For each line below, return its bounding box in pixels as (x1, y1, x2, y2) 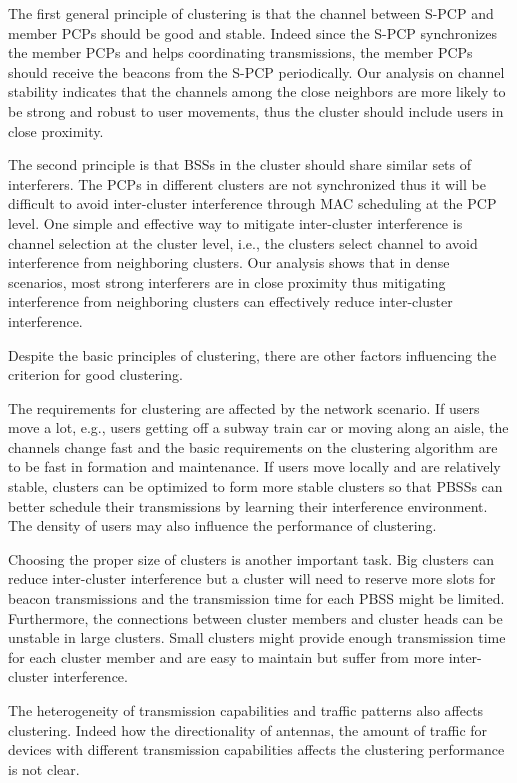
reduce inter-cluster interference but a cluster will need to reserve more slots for (8, 568, 496, 589)
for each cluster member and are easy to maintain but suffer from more (8, 646, 445, 667)
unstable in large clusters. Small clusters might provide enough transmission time (8, 627, 506, 648)
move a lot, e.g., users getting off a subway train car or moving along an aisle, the (8, 417, 509, 438)
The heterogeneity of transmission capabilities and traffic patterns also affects (8, 700, 484, 720)
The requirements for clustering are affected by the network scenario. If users (8, 397, 480, 418)
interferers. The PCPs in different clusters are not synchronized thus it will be (8, 173, 486, 194)
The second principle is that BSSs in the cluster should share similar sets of (8, 154, 472, 175)
